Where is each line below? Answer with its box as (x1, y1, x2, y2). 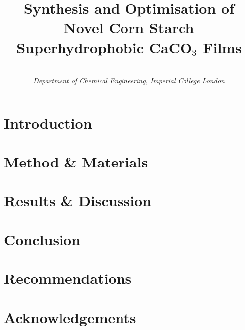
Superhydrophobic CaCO (16, 37, 192, 57)
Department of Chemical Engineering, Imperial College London (33, 75, 225, 86)
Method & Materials (4, 152, 148, 172)
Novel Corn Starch (63, 17, 194, 38)
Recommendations (4, 268, 132, 288)
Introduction (4, 112, 92, 133)
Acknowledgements (4, 307, 136, 327)
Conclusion (4, 229, 81, 249)
